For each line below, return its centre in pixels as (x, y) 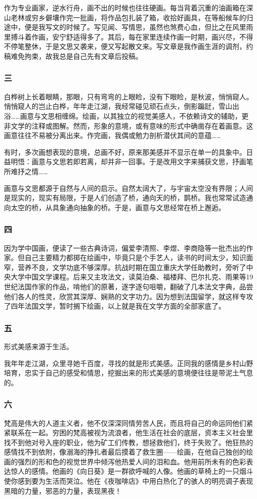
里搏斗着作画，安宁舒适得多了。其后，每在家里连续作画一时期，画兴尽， (122, 36)
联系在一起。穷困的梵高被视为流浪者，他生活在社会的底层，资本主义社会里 (132, 432)
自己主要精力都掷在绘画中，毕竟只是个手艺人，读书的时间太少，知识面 (139, 257)
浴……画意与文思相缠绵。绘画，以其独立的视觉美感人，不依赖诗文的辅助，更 (126, 115)
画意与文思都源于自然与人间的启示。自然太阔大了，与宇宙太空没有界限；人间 (128, 188)
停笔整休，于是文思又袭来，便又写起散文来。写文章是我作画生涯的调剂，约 (132, 46)
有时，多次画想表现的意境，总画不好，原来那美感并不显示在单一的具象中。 (125, 152)
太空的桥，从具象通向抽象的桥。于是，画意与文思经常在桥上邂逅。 (118, 207)
